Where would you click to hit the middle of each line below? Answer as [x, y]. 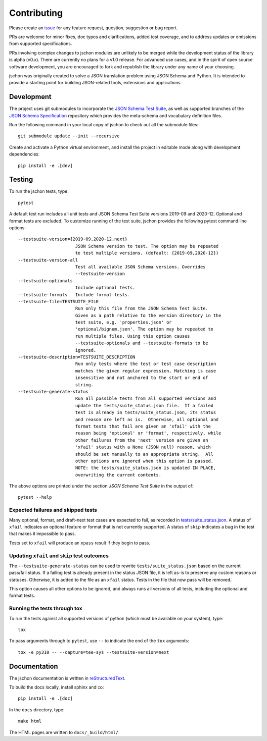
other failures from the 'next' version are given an [142, 440]
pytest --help [35, 497]
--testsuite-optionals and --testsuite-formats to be [142, 343]
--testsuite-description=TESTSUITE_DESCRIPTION [77, 357]
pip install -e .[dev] [45, 165]
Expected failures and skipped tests [53, 510]
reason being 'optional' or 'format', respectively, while [148, 433]
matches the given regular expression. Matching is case [145, 371]
